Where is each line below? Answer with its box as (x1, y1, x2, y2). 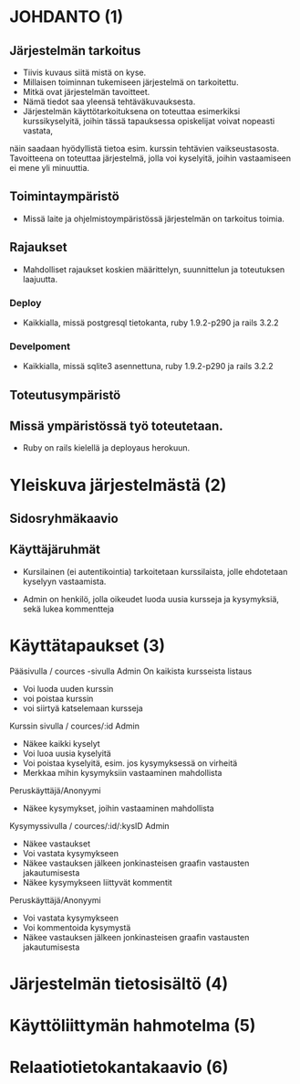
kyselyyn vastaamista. (22, 576, 107, 587)
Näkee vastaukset (22, 838, 91, 849)
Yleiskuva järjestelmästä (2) (9, 474, 227, 495)
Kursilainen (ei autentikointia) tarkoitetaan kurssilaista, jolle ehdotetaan (22, 566, 288, 577)
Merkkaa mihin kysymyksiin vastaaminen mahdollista (22, 767, 222, 778)
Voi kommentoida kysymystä (22, 921, 131, 933)
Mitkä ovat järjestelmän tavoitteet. (22, 87, 150, 97)
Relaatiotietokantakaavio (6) (9, 1057, 229, 1078)
